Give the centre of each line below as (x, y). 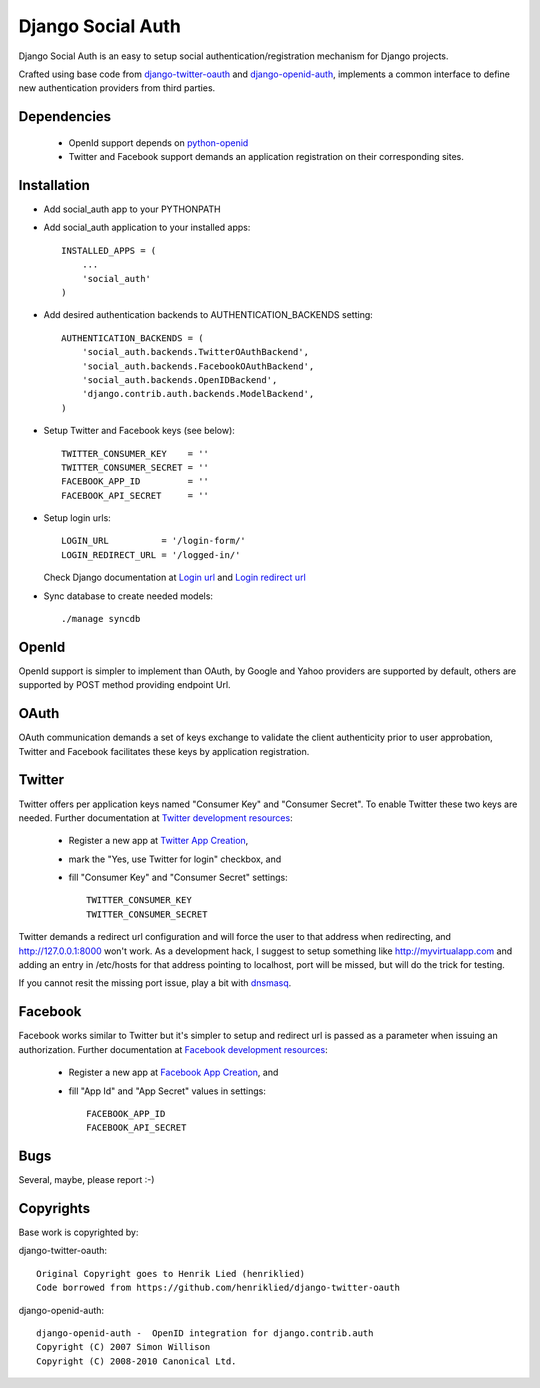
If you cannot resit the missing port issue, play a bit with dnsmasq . (155, 983)
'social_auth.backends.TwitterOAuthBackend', (195, 352)
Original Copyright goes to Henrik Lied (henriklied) (170, 1273)
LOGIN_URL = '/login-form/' (154, 541)
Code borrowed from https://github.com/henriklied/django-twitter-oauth (218, 1288)
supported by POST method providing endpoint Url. (124, 685)
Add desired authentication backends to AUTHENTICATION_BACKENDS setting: (208, 315)
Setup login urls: (77, 518)
